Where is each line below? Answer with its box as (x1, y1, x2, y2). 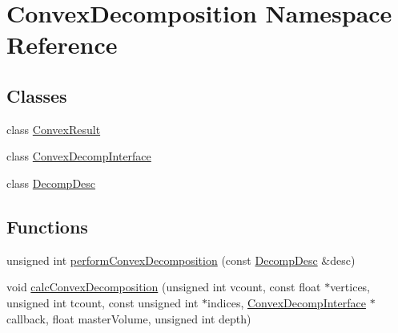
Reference (6, 28, 118, 61)
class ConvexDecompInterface (6, 148, 151, 164)
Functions (6, 213, 88, 238)
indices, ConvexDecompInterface (207, 294, 366, 311)
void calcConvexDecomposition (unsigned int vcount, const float (6, 278, 321, 295)
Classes (6, 83, 67, 108)
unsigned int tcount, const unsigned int (6, 294, 199, 311)
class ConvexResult (6, 120, 101, 137)
